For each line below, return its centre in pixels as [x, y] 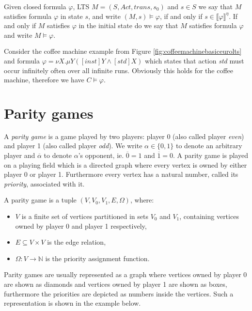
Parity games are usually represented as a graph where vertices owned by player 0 [126, 274]
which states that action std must [195, 60]
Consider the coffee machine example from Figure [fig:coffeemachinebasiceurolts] [123, 51]
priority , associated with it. [44, 183]
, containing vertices [209, 216]
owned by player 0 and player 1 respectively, [81, 225]
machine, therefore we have [44, 80]
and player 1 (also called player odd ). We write [73, 146]
